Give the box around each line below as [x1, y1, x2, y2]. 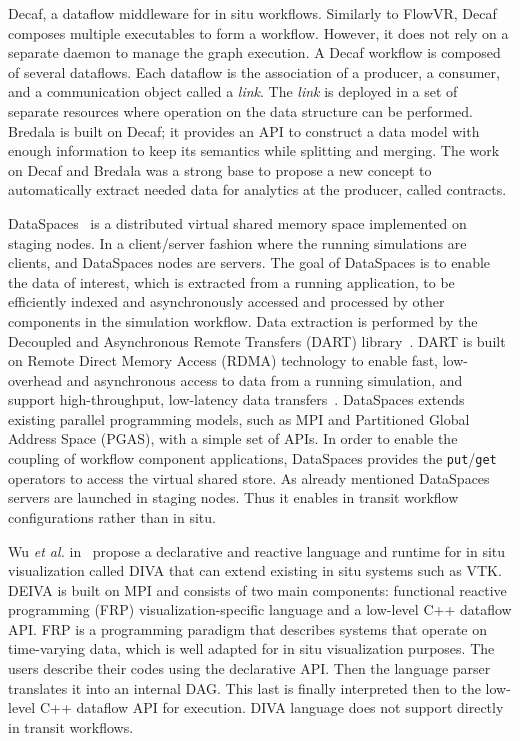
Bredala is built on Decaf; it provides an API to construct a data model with [8, 120, 480, 141]
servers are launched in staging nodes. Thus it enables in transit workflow [8, 487, 459, 508]
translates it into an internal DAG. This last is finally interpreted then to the [8, 677, 481, 698]
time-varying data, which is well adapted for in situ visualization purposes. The [8, 638, 495, 659]
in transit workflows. [8, 716, 134, 737]
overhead [8, 369, 63, 390]
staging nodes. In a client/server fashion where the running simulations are [8, 232, 467, 253]
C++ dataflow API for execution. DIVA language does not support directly [39, 697, 504, 718]
